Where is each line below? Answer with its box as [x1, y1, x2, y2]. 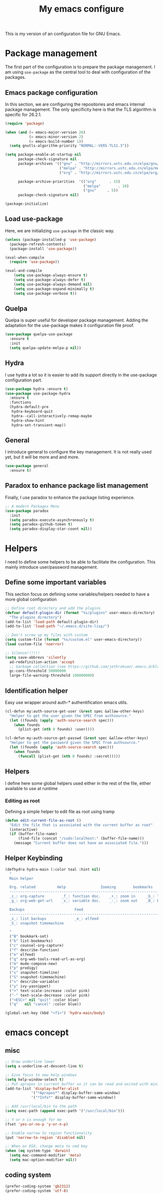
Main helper [9, 876, 34, 881]
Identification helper [5, 687, 68, 695]
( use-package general [5, 464, 49, 469]
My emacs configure [39, 3, 124, 15]
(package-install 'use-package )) [9, 246, 77, 251]
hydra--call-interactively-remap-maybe [11, 414, 92, 418]
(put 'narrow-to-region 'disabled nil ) [5, 1135, 86, 1140]
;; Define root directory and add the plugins [5, 606, 101, 611]
